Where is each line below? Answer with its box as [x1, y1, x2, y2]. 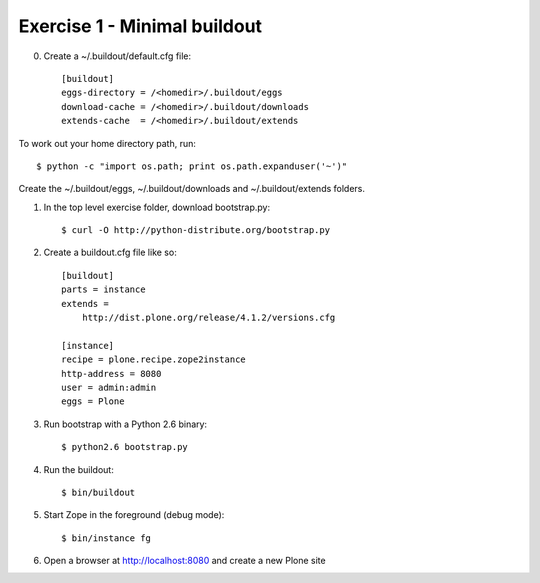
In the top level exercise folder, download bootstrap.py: [43, 201, 270, 213]
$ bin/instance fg [61, 532, 152, 544]
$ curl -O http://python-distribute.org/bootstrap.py [61, 225, 330, 236]
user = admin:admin [61, 381, 157, 393]
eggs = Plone [61, 396, 125, 407]
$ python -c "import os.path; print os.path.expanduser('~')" [36, 160, 348, 172]
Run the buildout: [43, 463, 114, 475]
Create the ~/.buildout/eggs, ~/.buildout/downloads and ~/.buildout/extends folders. [18, 183, 365, 195]
